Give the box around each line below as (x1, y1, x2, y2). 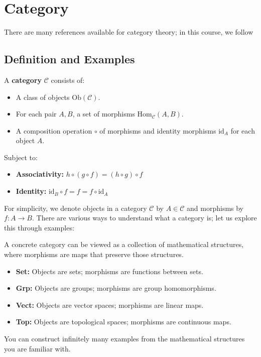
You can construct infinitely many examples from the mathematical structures (4, 333, 245, 344)
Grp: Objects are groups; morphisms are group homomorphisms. (16, 283, 216, 293)
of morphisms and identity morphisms (99, 125, 216, 136)
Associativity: (16, 169, 64, 179)
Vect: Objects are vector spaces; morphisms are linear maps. (16, 299, 204, 310)
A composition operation (16, 125, 92, 136)
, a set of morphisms (72, 108, 135, 119)
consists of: (51, 74, 85, 85)
